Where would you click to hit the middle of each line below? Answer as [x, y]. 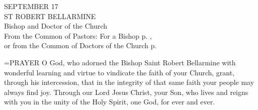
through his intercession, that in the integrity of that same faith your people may [129, 82]
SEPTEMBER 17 [31, 6]
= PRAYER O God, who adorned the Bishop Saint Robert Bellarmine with [120, 62]
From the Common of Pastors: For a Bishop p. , [78, 35]
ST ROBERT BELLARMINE [50, 16]
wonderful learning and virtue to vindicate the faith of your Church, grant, [119, 72]
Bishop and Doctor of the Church [56, 26]
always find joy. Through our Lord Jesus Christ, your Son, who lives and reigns [126, 92]
